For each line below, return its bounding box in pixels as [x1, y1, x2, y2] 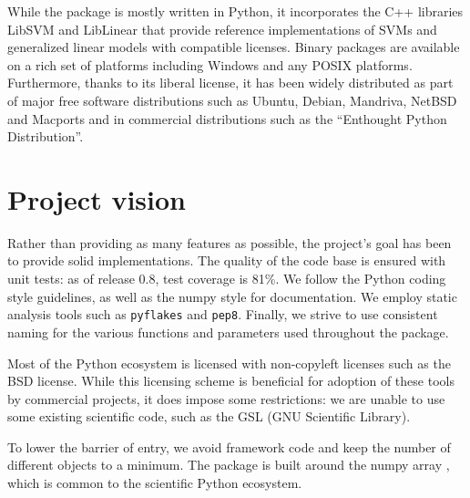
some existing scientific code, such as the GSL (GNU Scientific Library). [7, 407, 411, 426]
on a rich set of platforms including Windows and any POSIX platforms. [7, 55, 413, 74]
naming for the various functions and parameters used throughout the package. [7, 322, 449, 341]
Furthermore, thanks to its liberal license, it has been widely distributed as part [7, 73, 454, 92]
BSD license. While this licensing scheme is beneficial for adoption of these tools [7, 371, 455, 390]
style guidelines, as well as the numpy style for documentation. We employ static [7, 286, 457, 306]
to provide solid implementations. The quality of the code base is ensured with [7, 251, 446, 270]
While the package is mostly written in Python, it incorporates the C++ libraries [7, 2, 464, 20]
